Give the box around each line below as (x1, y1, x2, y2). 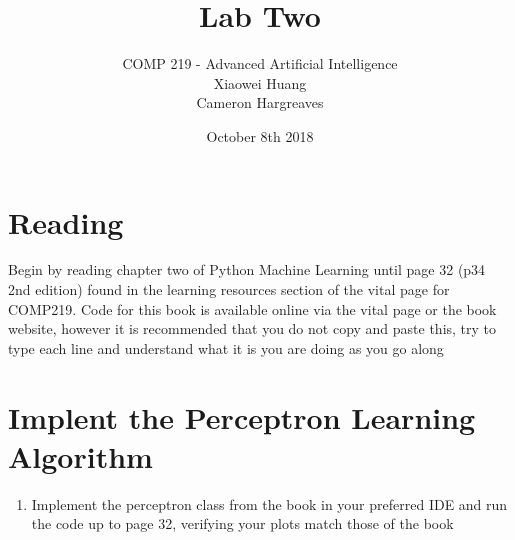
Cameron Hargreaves (196, 92, 324, 113)
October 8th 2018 (206, 125, 314, 146)
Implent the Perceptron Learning (8, 396, 476, 437)
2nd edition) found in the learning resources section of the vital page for (8, 279, 450, 300)
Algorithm (8, 435, 153, 476)
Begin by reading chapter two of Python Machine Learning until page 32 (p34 (8, 259, 486, 280)
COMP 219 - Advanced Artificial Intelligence (122, 53, 398, 74)
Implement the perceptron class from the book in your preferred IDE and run (31, 493, 508, 514)
